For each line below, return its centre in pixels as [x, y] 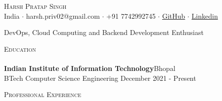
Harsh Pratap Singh [35, 6]
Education [20, 49]
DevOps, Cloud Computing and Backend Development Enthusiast [104, 32]
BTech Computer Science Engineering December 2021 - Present [100, 78]
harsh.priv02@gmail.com [63, 16]
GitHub [174, 16]
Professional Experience [43, 94]
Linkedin [205, 16]
